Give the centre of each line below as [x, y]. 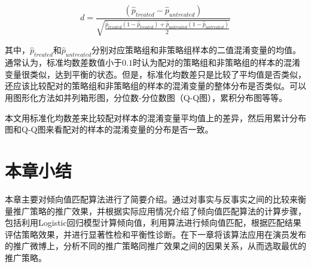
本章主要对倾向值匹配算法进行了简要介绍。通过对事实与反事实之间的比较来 [151, 199]
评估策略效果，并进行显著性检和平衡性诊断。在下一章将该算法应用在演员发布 [155, 234]
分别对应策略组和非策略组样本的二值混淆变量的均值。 [196, 50]
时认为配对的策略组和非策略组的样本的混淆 [216, 62]
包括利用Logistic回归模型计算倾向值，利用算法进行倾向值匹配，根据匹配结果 [153, 222]
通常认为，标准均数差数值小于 [63, 62]
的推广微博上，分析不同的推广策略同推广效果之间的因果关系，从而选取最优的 [155, 246]
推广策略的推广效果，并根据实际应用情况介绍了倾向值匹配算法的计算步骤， [159, 211]
